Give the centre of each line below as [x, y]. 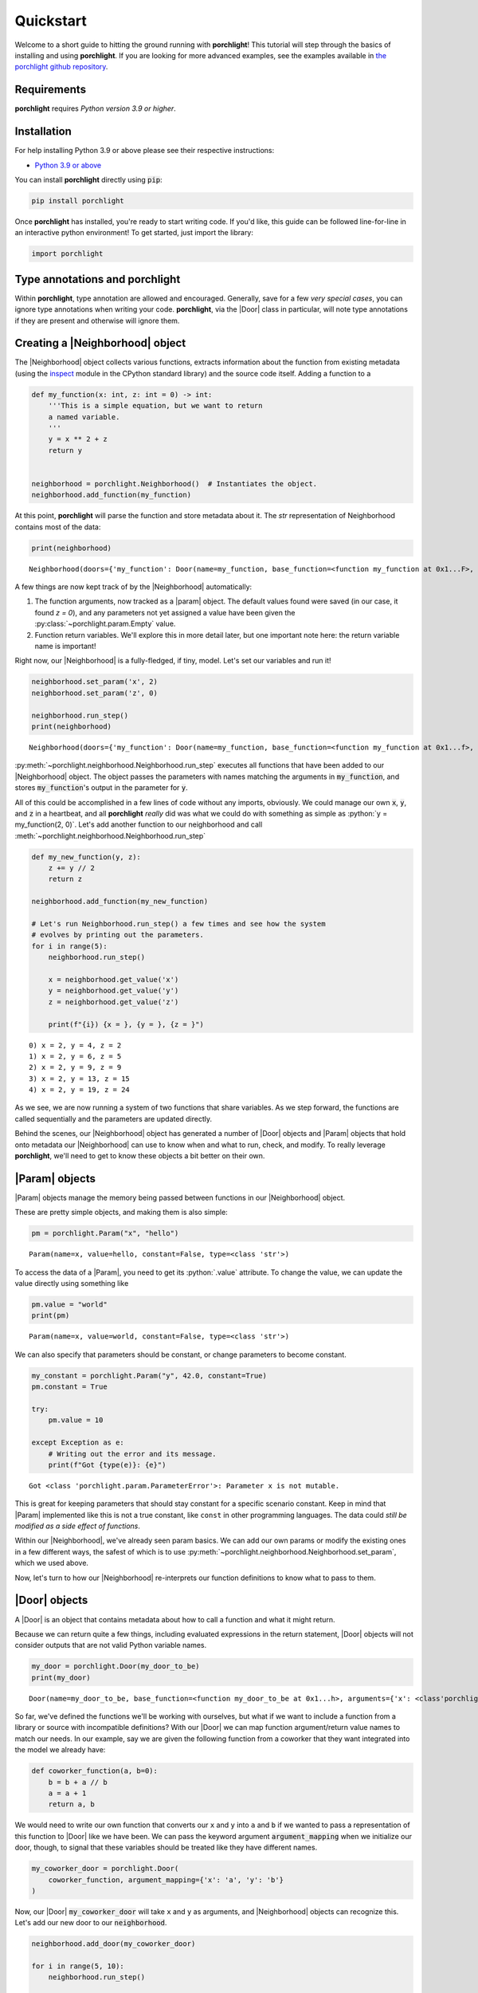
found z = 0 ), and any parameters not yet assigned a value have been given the [165, 612]
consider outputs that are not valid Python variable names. [111, 1645]
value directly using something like [72, 1283]
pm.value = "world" [69, 1305]
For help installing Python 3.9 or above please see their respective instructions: [145, 151]
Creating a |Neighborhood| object [100, 343]
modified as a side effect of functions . [78, 1526]
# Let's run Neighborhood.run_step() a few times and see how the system [178, 924]
